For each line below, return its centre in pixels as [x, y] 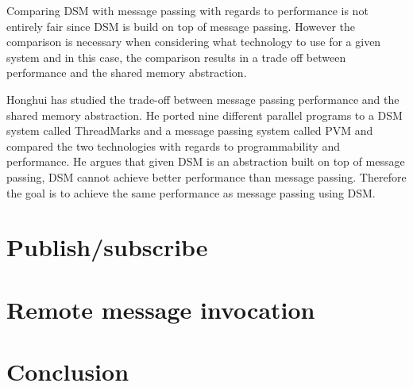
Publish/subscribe [107, 247]
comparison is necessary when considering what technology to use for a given [194, 42]
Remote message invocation [161, 309]
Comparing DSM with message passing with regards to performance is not [187, 10]
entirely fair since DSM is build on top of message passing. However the [181, 26]
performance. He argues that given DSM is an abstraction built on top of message [206, 161]
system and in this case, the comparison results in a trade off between [176, 57]
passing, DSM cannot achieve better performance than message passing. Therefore [206, 176]
